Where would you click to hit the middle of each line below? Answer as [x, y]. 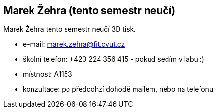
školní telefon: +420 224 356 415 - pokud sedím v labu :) [114, 59]
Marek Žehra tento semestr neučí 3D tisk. [70, 29]
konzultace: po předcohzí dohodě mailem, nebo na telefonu [118, 89]
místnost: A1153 [48, 74]
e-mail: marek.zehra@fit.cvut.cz [74, 44]
